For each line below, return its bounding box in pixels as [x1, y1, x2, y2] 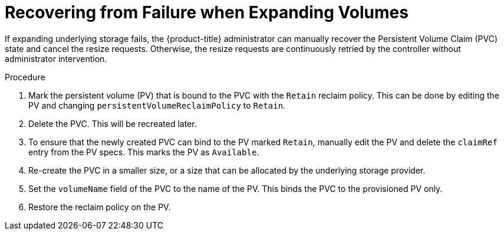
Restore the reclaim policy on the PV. [28, 201, 171, 212]
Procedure [5, 71, 45, 82]
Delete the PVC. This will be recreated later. [28, 118, 197, 129]
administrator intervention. [5, 53, 107, 64]
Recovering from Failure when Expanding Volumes [5, 2, 409, 22]
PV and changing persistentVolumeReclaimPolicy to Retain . [28, 100, 286, 110]
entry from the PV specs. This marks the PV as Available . [28, 146, 259, 157]
